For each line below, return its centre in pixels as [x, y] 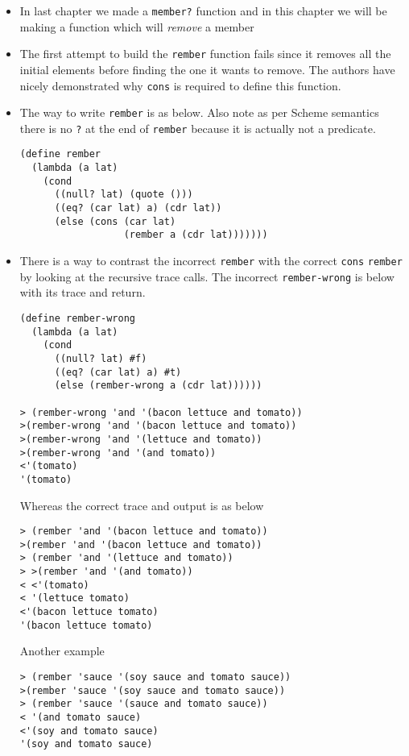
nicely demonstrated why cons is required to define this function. [180, 85]
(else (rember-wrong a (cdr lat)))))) [158, 386]
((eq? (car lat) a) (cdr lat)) [138, 208]
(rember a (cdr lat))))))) [196, 235]
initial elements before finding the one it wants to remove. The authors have [207, 69]
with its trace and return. [83, 292]
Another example [62, 651]
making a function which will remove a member [137, 26]
